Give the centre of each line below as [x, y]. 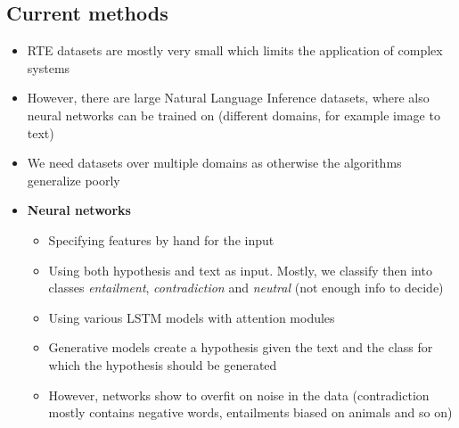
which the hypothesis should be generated [163, 364]
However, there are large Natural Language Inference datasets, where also [228, 98]
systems [49, 67]
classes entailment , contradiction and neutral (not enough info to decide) [246, 288]
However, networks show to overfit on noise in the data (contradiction [239, 395]
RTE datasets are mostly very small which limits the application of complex [235, 50]
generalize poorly [74, 180]
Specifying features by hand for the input [161, 239]
